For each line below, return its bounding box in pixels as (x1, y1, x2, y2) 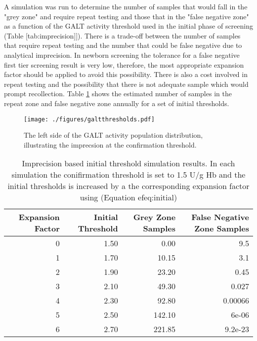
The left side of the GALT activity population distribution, (24, 130, 203, 140)
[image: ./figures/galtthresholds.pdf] (24, 115, 155, 123)
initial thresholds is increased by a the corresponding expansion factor (7, 180, 250, 192)
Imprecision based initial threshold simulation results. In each (22, 157, 235, 169)
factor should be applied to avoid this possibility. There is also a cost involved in (4, 69, 248, 79)
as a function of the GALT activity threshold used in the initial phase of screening (4, 21, 253, 31)
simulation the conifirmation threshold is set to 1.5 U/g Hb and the (11, 169, 246, 181)
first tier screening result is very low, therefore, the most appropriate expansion (4, 59, 244, 70)
